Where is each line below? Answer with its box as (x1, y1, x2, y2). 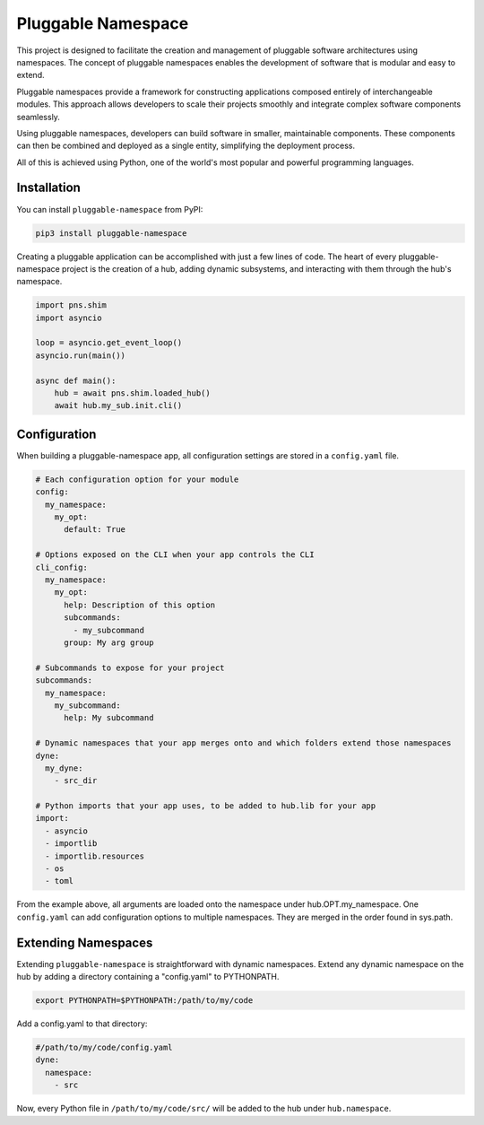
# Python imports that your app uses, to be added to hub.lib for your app (35, 801, 376, 811)
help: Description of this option (64, 599, 215, 610)
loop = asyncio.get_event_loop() (35, 337, 183, 348)
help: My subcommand (64, 713, 154, 723)
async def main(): (35, 375, 117, 386)
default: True (64, 525, 125, 535)
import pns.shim (35, 301, 108, 310)
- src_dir (54, 776, 98, 786)
